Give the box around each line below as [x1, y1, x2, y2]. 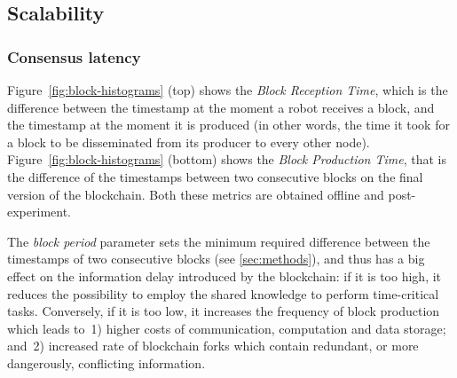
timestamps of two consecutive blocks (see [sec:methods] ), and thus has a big [7, 249, 425, 268]
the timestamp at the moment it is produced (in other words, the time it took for [7, 115, 450, 134]
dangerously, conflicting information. [7, 353, 206, 372]
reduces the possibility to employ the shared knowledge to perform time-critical [7, 284, 439, 303]
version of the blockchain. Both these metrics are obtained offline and [7, 185, 384, 203]
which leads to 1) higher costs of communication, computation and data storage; [7, 319, 446, 337]
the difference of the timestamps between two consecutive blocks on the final [7, 167, 423, 185]
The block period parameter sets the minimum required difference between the [7, 232, 430, 250]
